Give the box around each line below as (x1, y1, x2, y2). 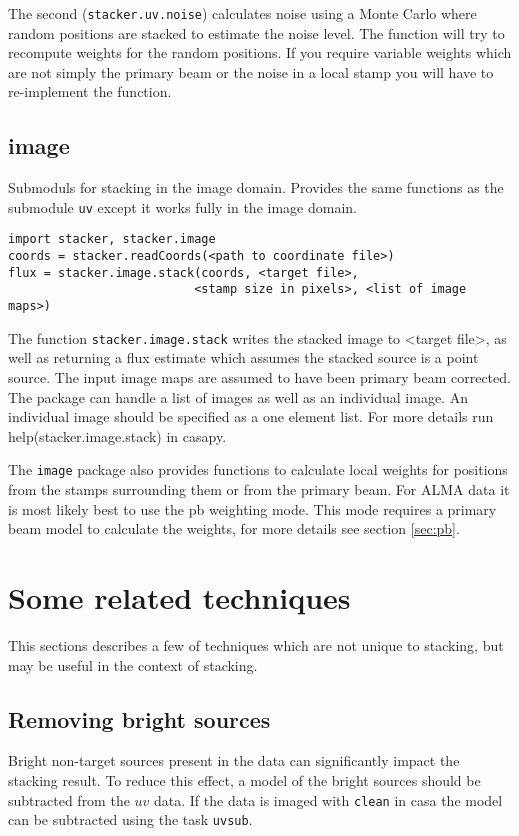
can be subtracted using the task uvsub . (8, 809, 253, 830)
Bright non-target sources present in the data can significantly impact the (8, 750, 460, 771)
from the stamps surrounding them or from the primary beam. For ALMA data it (8, 479, 510, 500)
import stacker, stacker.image (8, 232, 216, 247)
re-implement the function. (8, 81, 172, 102)
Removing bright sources (8, 703, 271, 734)
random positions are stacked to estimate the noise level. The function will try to (8, 22, 505, 43)
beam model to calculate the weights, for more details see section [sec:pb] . (8, 518, 460, 539)
